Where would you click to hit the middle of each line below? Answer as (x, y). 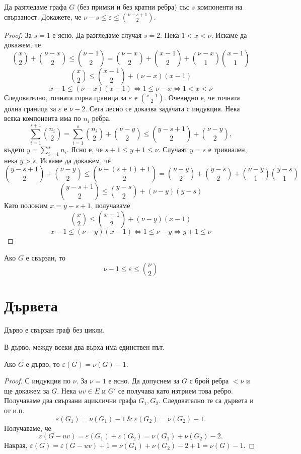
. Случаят (173, 149)
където (14, 149)
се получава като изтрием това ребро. (175, 390)
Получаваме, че (28, 428)
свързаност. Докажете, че (43, 16)
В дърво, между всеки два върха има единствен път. (84, 346)
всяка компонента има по (43, 118)
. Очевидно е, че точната (202, 97)
